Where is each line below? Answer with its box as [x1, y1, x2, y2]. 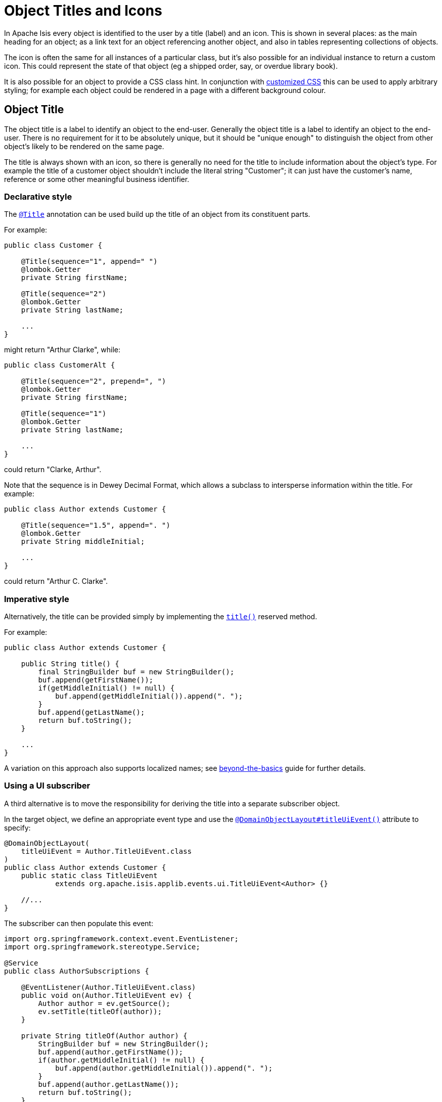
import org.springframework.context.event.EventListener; [4, 934, 239, 943]
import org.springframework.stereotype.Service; [4, 942, 200, 951]
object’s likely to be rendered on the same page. [4, 142, 164, 151]
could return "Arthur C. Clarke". [4, 577, 108, 586]
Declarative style [4, 191, 72, 202]
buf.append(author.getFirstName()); [38, 1047, 184, 1056]
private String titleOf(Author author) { [21, 1031, 188, 1040]
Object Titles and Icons [4, 2, 162, 19]
